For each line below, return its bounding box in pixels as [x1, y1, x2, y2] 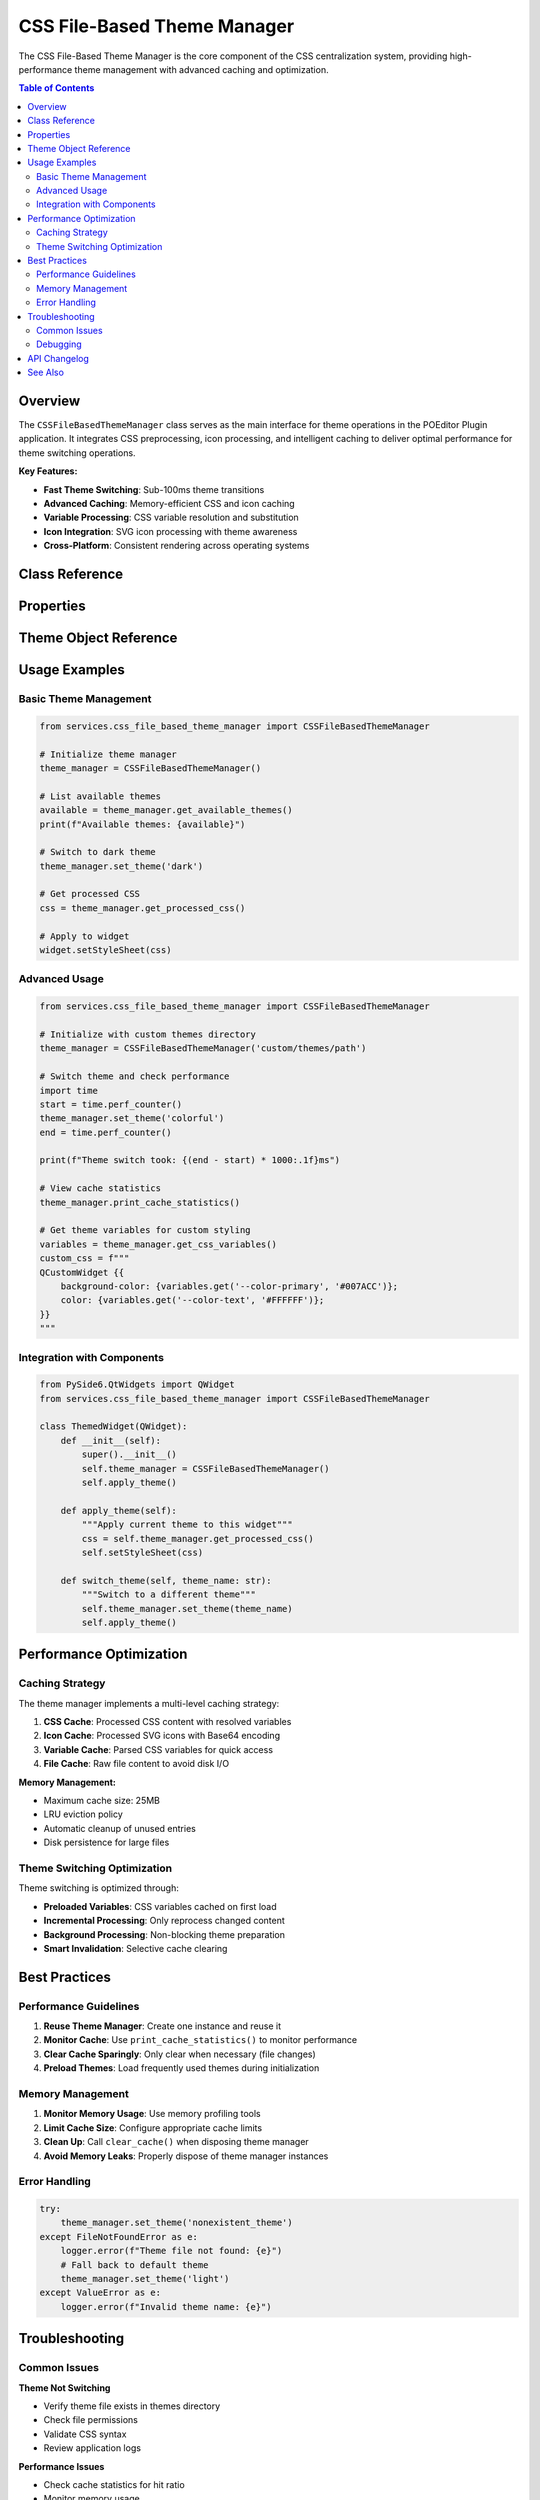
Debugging [36, 338, 82, 350]
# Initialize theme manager [39, 748, 177, 760]
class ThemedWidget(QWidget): [39, 1421, 188, 1432]
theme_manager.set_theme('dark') [39, 860, 204, 872]
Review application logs [43, 2442, 142, 2454]
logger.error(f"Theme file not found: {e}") [60, 2245, 283, 2257]
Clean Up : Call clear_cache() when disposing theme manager [43, 2136, 309, 2148]
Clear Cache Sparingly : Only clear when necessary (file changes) [43, 2048, 317, 2060]
